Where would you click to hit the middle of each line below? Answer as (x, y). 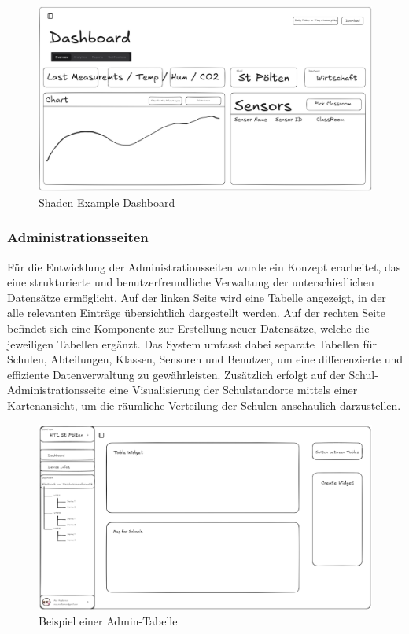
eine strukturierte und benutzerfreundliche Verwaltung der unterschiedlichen (191, 282)
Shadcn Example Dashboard (107, 202)
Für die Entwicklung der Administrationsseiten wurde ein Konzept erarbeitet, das (204, 266)
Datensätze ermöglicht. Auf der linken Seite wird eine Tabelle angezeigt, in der (197, 297)
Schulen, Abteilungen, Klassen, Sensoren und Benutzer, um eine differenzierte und (205, 359)
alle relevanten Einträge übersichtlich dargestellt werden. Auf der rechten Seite (196, 313)
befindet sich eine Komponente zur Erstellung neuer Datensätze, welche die (188, 328)
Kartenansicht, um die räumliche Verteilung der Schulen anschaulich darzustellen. (204, 405)
